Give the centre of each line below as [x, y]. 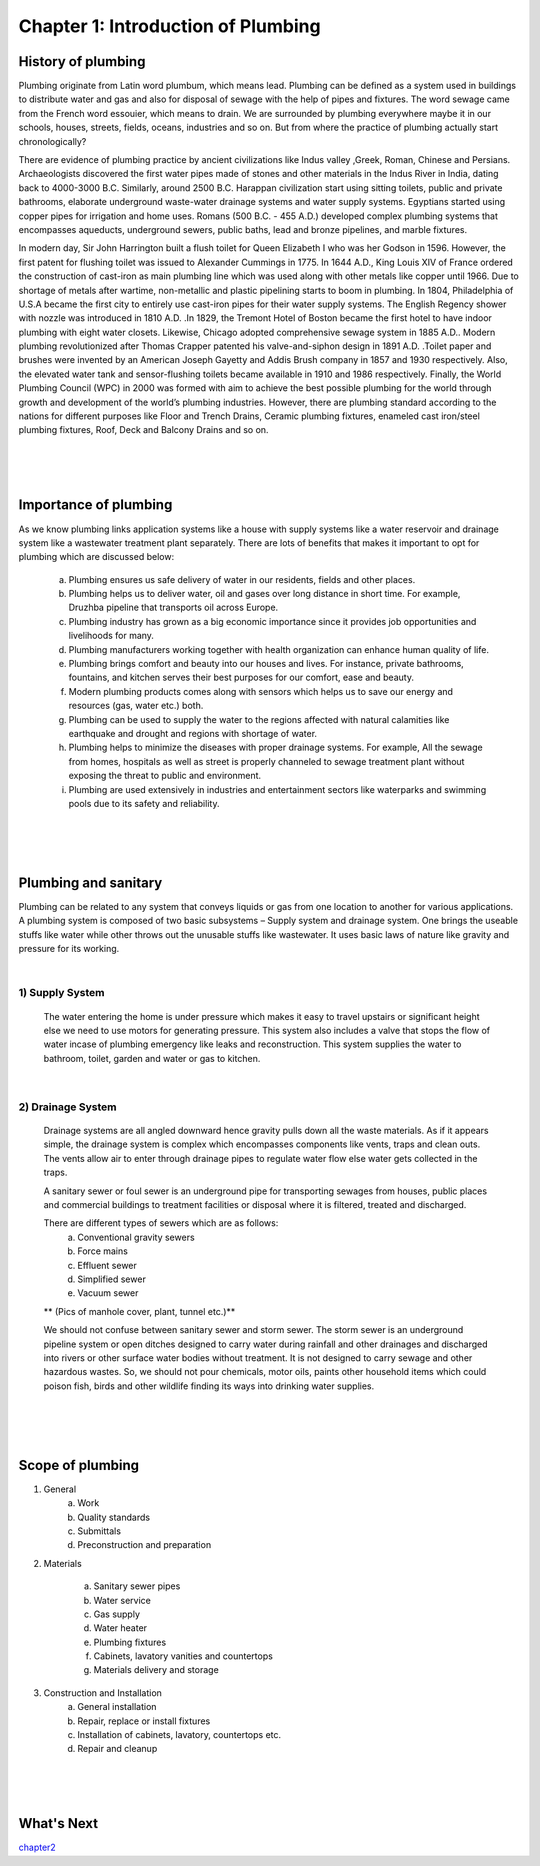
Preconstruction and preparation [144, 1545]
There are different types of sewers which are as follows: [161, 1223]
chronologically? [52, 141]
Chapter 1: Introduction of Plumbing [169, 26]
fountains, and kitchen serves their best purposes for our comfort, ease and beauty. [241, 677]
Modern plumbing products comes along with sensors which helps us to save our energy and [261, 691]
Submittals [99, 1531]
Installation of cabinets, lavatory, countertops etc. [179, 1735]
